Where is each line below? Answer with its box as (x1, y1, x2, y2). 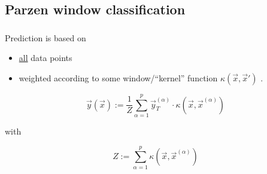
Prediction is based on (5, 31, 86, 44)
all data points (19, 51, 72, 64)
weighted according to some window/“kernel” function (19, 71, 218, 84)
